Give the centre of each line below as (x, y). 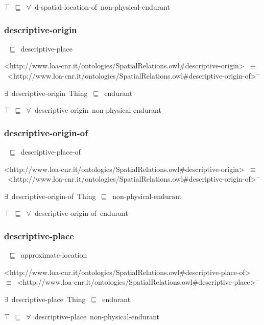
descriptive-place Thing (49, 299)
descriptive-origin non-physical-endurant (98, 110)
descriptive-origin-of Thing (54, 196)
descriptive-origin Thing (50, 93)
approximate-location (54, 255)
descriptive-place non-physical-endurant (97, 316)
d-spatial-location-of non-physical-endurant (102, 7)
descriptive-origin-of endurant (81, 213)
